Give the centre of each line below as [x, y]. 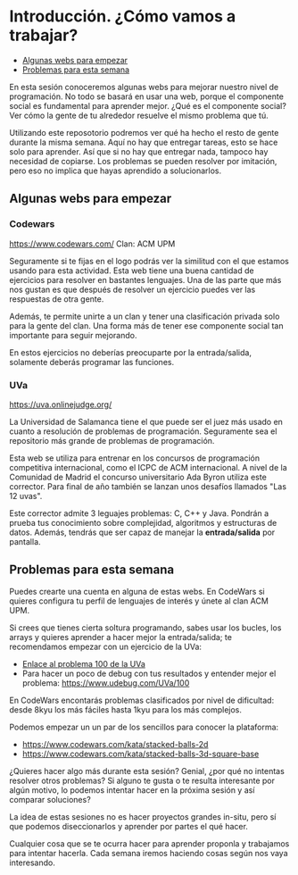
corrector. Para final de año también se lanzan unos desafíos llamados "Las [148, 486]
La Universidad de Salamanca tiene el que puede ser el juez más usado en [146, 421]
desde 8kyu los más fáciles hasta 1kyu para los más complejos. [126, 709]
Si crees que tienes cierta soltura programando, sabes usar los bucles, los [145, 628]
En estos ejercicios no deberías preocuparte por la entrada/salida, [131, 352]
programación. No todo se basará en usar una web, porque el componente [146, 96]
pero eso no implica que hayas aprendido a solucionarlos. [116, 171]
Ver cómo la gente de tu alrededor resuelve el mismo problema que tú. [139, 115]
